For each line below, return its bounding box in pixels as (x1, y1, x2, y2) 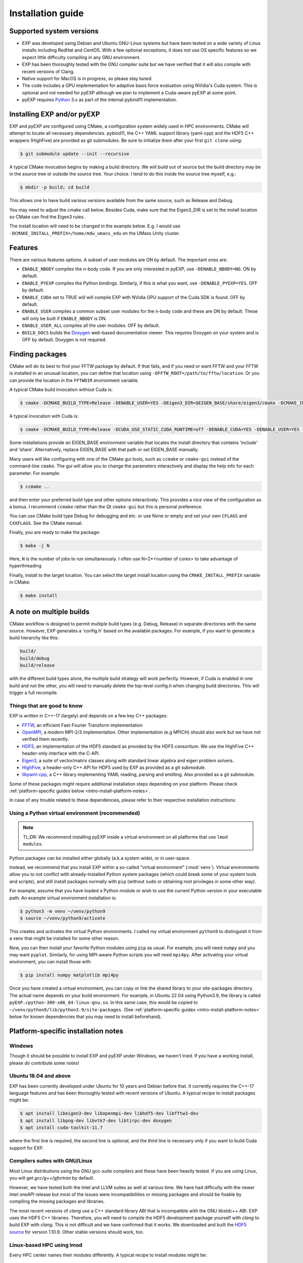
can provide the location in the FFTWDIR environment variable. (9, 377, 139, 383)
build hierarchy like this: (9, 635, 59, 641)
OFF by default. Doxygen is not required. (22, 336, 107, 343)
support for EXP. (9, 1145, 44, 1151)
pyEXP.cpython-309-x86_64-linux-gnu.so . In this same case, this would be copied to (9, 999, 198, 1005)
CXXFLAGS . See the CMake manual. (9, 520, 83, 526)
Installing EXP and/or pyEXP (9, 110, 100, 118)
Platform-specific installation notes (9, 1027, 124, 1035)
